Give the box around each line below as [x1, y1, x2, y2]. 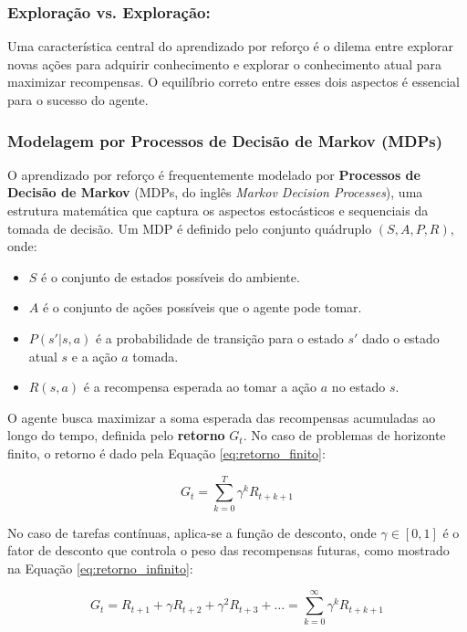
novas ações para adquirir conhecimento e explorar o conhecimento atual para [7, 54, 441, 73]
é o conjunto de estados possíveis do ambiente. [41, 267, 300, 286]
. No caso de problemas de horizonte [243, 426, 446, 445]
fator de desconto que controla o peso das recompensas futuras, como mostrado [7, 541, 450, 560]
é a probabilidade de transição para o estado [95, 328, 344, 347]
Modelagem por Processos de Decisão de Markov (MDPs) [7, 129, 443, 152]
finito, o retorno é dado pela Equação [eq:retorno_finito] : [7, 443, 326, 462]
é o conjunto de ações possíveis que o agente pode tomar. [42, 298, 362, 317]
